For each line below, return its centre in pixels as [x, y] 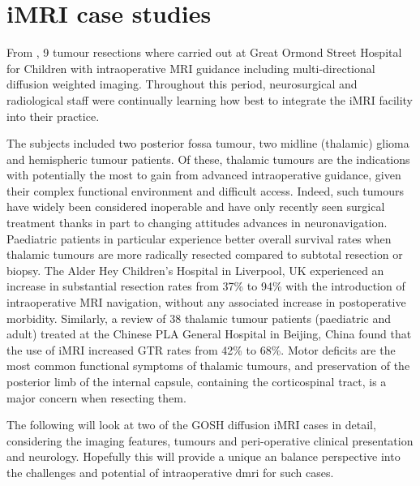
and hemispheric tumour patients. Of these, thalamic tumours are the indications [208, 159]
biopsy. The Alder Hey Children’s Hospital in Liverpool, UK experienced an [195, 270]
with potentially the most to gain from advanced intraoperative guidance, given [204, 175]
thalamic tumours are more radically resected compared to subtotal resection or [205, 254]
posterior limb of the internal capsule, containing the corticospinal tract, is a [197, 381]
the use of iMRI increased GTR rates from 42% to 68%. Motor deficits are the [201, 349]
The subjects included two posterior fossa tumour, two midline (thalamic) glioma [208, 143]
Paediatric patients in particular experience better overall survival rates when [199, 238]
